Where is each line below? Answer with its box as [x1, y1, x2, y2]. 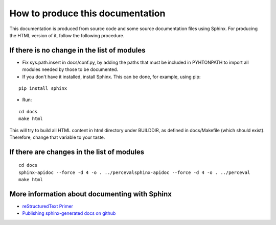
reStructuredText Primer [22, 203, 74, 209]
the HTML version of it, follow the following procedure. [9, 32, 125, 38]
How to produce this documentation [9, 8, 166, 19]
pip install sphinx [18, 86, 67, 91]
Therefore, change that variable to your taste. [9, 134, 105, 140]
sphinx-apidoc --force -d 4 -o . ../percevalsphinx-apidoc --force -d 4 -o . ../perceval [18, 169, 250, 176]
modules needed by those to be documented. [22, 66, 119, 72]
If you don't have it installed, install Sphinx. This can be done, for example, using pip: [22, 73, 201, 80]
